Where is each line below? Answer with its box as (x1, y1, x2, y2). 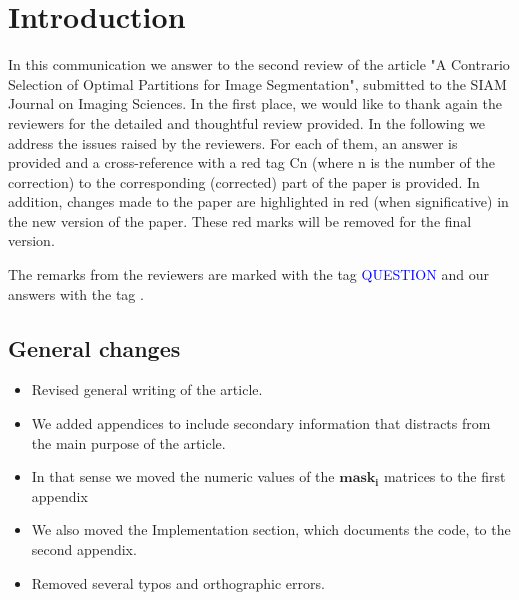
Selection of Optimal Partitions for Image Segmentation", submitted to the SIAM (8, 73, 507, 94)
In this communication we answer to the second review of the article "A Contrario (8, 54, 510, 75)
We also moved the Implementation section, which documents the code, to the (31, 519, 511, 540)
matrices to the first (383, 466, 506, 487)
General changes (8, 332, 181, 363)
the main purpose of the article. (31, 432, 226, 453)
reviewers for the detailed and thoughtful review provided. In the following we (8, 112, 486, 133)
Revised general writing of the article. (31, 379, 263, 400)
